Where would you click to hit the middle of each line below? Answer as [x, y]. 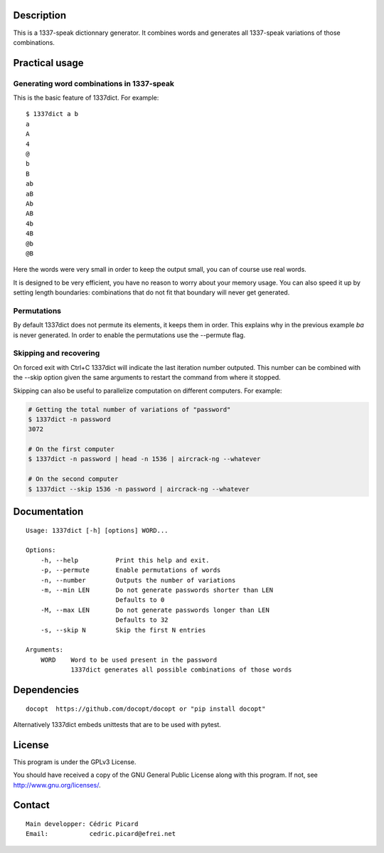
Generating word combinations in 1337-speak [94, 83]
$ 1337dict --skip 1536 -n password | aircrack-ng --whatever [139, 489]
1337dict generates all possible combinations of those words [181, 670]
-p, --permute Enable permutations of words [130, 570]
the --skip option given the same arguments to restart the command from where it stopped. [147, 378]
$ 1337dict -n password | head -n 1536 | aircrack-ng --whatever [144, 459]
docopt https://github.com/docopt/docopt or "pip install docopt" [146, 709]
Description [40, 15]
